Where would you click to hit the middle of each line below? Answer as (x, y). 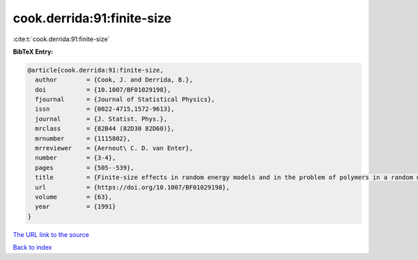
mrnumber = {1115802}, (83, 138)
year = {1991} (76, 207)
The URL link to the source (51, 234)
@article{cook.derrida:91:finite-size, (95, 70)
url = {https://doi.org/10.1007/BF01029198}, (132, 187)
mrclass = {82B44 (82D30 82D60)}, (105, 129)
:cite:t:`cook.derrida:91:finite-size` (61, 39)
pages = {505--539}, (85, 168)
